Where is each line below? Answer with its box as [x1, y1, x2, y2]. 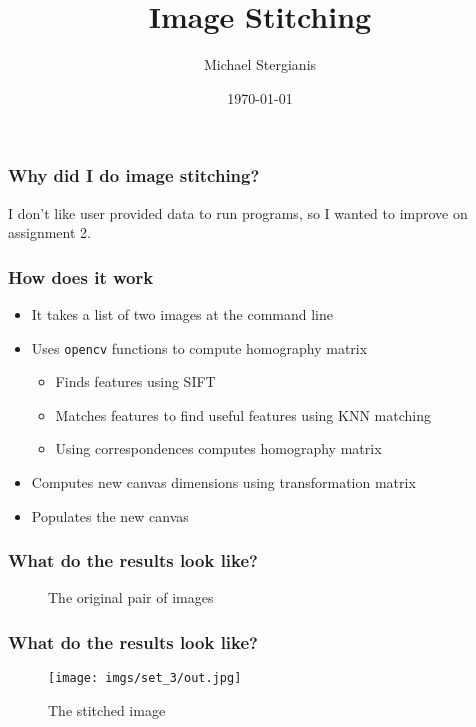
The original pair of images [48, 587, 214, 608]
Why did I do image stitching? [8, 163, 260, 188]
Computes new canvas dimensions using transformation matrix [31, 472, 416, 493]
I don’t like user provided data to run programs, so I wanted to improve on [8, 202, 468, 223]
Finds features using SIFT [55, 371, 216, 392]
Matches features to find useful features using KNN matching [55, 404, 431, 425]
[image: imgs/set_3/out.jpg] [48, 671, 242, 686]
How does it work [8, 264, 154, 289]
